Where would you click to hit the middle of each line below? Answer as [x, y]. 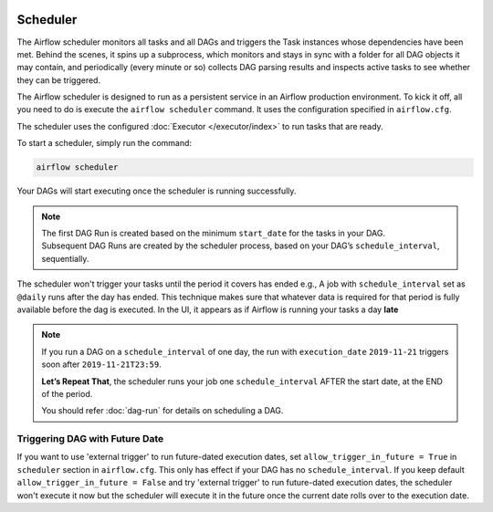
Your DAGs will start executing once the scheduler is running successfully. [157, 191]
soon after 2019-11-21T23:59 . [101, 364]
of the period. [67, 393]
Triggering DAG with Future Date [90, 439]
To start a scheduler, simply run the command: [104, 143]
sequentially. [65, 258]
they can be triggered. [58, 80]
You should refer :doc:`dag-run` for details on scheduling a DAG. [163, 411]
